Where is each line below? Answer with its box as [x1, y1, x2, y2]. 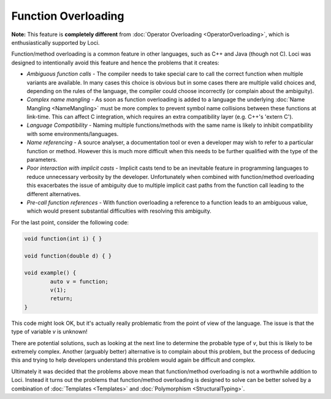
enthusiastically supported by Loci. [11, 39, 100, 46]
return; [50, 295, 74, 302]
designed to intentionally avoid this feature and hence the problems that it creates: [11, 59, 220, 66]
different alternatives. [26, 190, 81, 197]
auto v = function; [50, 278, 108, 285]
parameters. [26, 156, 58, 164]
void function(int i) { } [24, 235, 102, 242]
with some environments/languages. [26, 130, 119, 137]
